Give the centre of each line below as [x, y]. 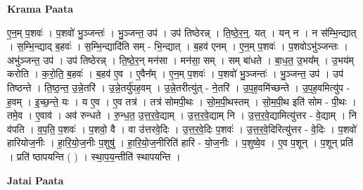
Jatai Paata [36, 180]
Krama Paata [40, 8]
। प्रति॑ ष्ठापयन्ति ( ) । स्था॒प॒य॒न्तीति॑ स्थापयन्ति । [94, 156]
